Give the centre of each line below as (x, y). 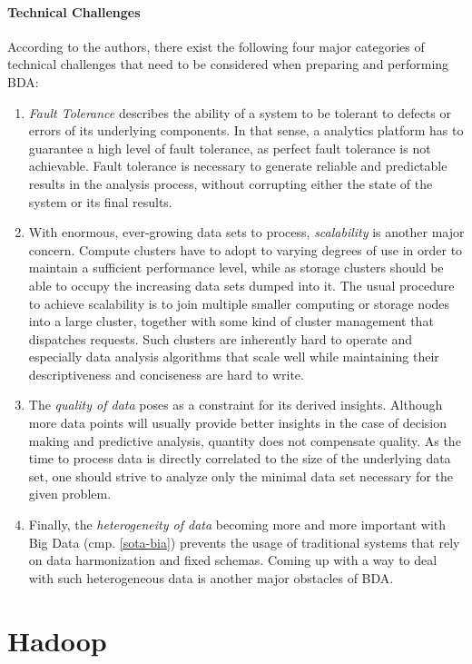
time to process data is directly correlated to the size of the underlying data (240, 458)
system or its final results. (100, 201)
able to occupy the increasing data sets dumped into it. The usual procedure (241, 285)
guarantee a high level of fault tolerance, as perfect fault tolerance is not (230, 148)
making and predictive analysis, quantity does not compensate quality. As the (245, 440)
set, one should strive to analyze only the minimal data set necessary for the (241, 476)
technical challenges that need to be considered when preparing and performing (228, 64)
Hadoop (57, 640)
